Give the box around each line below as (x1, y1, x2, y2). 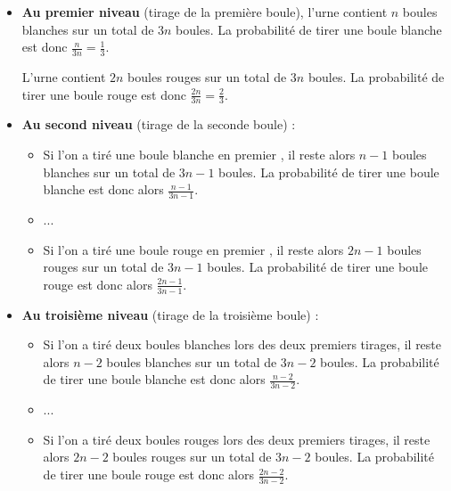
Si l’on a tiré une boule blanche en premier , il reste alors (43, 145, 356, 164)
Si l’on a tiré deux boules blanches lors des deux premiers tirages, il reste (43, 335, 442, 354)
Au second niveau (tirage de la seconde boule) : (21, 115, 296, 134)
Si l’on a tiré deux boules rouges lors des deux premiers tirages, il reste (43, 430, 430, 448)
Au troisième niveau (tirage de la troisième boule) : (21, 305, 319, 323)
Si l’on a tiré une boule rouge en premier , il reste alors (43, 240, 344, 258)
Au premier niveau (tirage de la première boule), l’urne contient (21, 3, 388, 20)
